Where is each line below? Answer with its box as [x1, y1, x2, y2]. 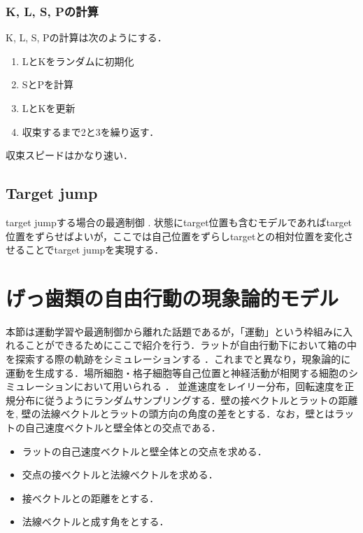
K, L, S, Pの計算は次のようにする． [6, 30, 167, 45]
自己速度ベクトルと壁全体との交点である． [24, 420, 221, 435]
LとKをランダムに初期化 [22, 53, 134, 68]
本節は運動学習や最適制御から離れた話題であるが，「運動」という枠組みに [6, 324, 343, 338]
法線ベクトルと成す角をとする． [22, 514, 169, 529]
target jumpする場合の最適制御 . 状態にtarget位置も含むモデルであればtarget [6, 214, 353, 229]
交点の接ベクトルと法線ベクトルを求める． [22, 467, 218, 482]
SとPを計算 [22, 77, 74, 92]
